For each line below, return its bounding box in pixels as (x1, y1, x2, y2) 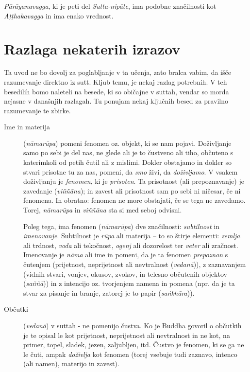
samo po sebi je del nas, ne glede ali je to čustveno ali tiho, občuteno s (23, 147, 233, 158)
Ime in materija (4, 122, 50, 132)
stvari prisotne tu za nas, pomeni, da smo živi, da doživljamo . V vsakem (23, 166, 238, 177)
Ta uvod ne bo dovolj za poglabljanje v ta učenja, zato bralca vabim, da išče (4, 67, 231, 77)
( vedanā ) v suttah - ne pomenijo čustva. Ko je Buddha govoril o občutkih (23, 320, 242, 330)
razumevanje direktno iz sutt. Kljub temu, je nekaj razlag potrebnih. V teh (4, 76, 227, 87)
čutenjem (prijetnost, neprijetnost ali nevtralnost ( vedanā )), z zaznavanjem (23, 259, 246, 269)
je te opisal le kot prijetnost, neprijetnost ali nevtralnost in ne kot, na (23, 330, 230, 340)
